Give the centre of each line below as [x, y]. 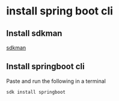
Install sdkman [34, 33]
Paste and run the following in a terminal [56, 81]
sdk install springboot [36, 92]
